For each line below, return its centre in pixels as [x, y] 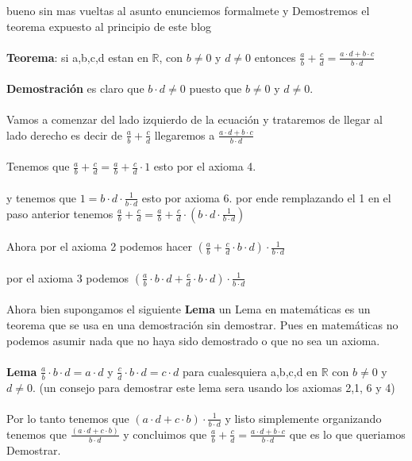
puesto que [216, 88]
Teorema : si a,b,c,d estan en [77, 57]
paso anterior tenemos [60, 213]
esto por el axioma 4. [205, 166]
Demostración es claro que [75, 88]
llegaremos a [185, 134]
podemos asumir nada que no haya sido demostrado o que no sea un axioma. [193, 340]
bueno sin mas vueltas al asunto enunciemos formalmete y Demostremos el [188, 10]
